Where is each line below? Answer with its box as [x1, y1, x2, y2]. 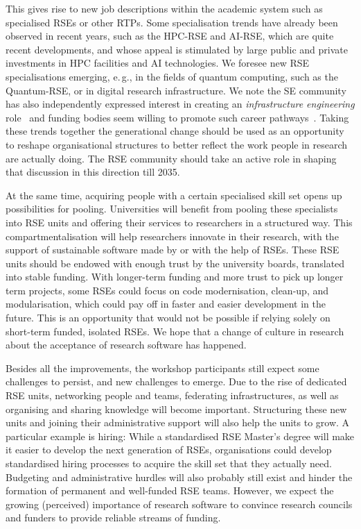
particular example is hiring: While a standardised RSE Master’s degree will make [6, 428, 355, 443]
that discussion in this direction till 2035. [6, 165, 180, 179]
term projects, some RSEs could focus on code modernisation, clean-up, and [6, 283, 329, 297]
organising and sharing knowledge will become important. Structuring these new [6, 401, 347, 416]
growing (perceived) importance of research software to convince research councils [6, 496, 353, 511]
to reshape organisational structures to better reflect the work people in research [6, 137, 348, 151]
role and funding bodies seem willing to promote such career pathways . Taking [6, 110, 349, 124]
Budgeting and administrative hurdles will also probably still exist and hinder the [6, 469, 353, 484]
